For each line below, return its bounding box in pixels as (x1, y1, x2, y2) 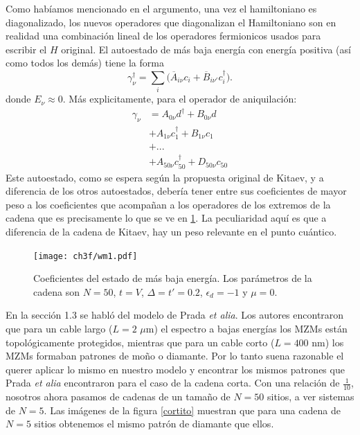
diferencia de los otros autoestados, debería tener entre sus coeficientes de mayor (6, 184, 347, 198)
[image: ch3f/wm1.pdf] (33, 251, 138, 261)
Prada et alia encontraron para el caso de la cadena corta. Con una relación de (6, 375, 340, 390)
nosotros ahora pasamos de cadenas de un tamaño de (6, 389, 231, 404)
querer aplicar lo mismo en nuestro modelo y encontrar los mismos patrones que (6, 362, 345, 376)
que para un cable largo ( (6, 321, 113, 335)
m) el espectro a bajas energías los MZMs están (145, 321, 348, 335)
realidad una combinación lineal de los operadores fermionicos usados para (6, 28, 321, 43)
